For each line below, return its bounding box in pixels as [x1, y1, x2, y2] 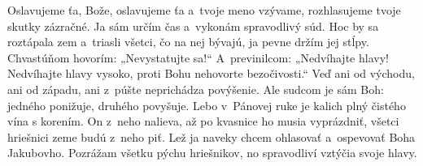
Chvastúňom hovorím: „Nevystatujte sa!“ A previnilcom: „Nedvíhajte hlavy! [7, 49, 389, 66]
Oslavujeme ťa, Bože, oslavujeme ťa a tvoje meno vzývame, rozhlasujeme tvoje [7, 2, 401, 18]
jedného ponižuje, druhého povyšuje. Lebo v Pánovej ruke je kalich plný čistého [7, 96, 406, 113]
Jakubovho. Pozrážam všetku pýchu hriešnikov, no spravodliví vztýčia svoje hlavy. [7, 144, 417, 161]
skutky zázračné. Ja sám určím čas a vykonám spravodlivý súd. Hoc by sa [7, 17, 379, 34]
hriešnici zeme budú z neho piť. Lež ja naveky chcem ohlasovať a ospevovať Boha [7, 128, 416, 145]
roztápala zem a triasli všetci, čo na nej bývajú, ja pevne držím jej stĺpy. [7, 33, 369, 50]
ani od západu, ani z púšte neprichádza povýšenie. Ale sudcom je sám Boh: [7, 80, 384, 97]
